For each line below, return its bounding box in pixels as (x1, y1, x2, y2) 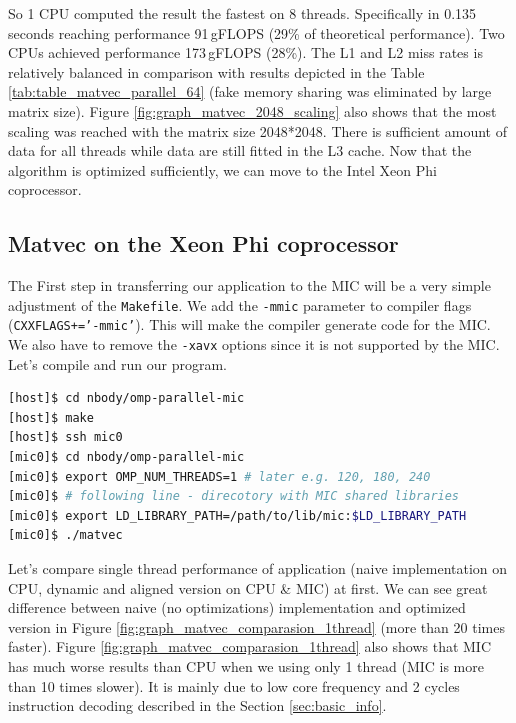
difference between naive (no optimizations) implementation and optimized (8, 597, 466, 618)
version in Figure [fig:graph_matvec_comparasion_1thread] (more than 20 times (8, 616, 505, 637)
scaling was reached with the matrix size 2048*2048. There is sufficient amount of (8, 120, 507, 141)
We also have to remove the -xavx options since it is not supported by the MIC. (8, 334, 500, 355)
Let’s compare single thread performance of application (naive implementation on (8, 558, 508, 579)
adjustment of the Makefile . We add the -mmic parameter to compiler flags (8, 294, 472, 315)
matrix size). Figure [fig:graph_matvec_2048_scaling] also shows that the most (8, 100, 497, 121)
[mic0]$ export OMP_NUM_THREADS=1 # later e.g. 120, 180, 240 (8, 469, 431, 484)
